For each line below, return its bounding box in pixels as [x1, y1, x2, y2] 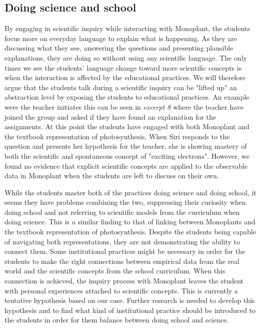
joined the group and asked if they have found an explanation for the [4, 111, 216, 122]
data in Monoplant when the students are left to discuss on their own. [4, 170, 219, 181]
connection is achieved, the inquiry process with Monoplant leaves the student [4, 275, 244, 286]
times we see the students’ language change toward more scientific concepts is [4, 62, 242, 73]
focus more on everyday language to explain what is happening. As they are [4, 33, 237, 43]
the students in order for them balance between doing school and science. [4, 314, 229, 325]
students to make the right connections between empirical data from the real [4, 255, 239, 266]
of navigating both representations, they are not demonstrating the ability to [4, 236, 240, 246]
